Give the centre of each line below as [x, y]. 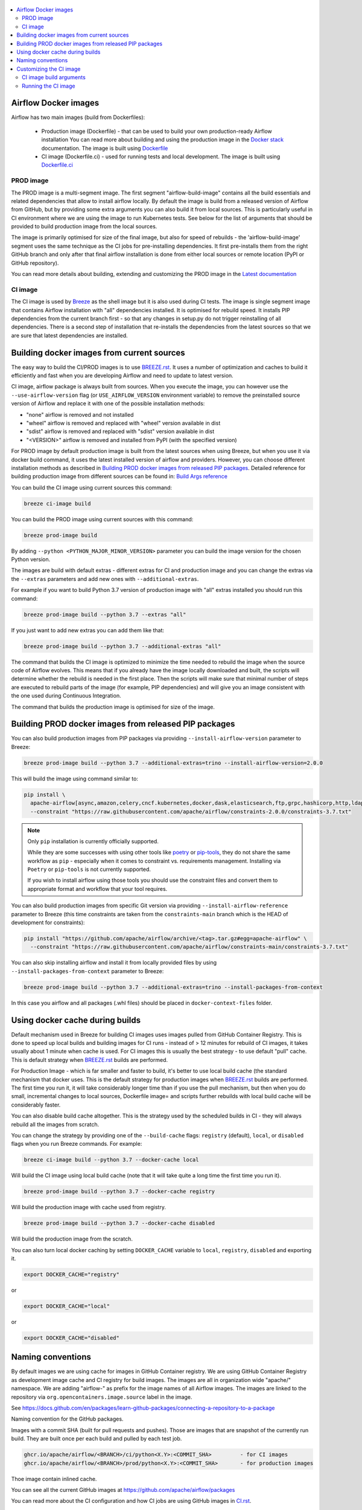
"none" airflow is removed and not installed [80, 414]
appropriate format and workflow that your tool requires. [97, 888]
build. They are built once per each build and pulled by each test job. [97, 1439]
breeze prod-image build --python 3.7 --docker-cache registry [119, 1192]
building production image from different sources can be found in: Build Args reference [119, 477]
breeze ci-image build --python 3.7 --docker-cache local [111, 1160]
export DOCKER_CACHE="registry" [72, 1275]
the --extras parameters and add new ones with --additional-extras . [105, 579]
